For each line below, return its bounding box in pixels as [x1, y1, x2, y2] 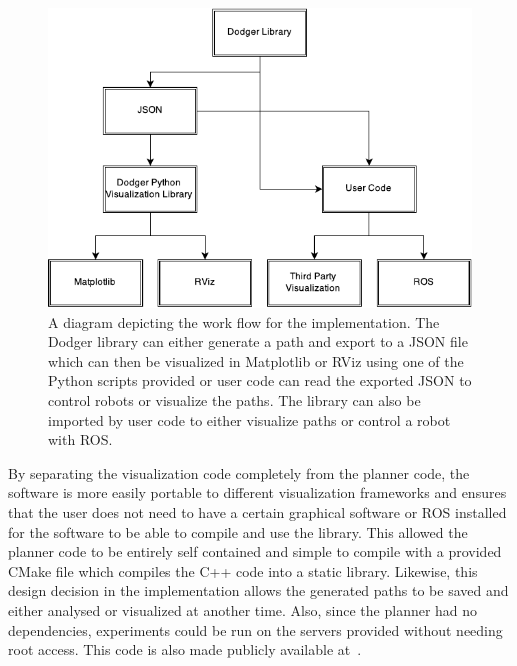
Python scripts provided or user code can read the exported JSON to [48, 370, 472, 391]
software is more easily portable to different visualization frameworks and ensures [8, 482, 507, 503]
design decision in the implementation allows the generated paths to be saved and [8, 580, 509, 601]
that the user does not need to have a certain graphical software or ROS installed [8, 501, 507, 522]
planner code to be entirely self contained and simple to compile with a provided [8, 541, 502, 562]
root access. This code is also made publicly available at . [8, 639, 362, 660]
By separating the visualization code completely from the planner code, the [8, 462, 470, 483]
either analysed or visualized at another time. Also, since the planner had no [8, 599, 478, 620]
